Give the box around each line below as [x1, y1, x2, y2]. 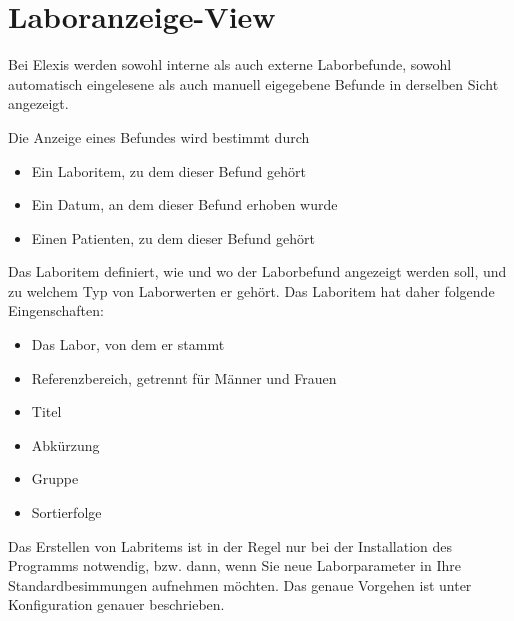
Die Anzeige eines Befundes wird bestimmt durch [8, 126, 310, 147]
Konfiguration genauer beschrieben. [8, 594, 225, 615]
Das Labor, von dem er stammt [31, 334, 225, 355]
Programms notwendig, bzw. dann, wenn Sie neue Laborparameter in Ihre [8, 555, 461, 576]
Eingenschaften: [8, 300, 104, 321]
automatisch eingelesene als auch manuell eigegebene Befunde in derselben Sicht [8, 73, 499, 94]
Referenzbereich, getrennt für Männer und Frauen [31, 367, 337, 388]
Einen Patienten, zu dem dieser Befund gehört [31, 227, 315, 248]
